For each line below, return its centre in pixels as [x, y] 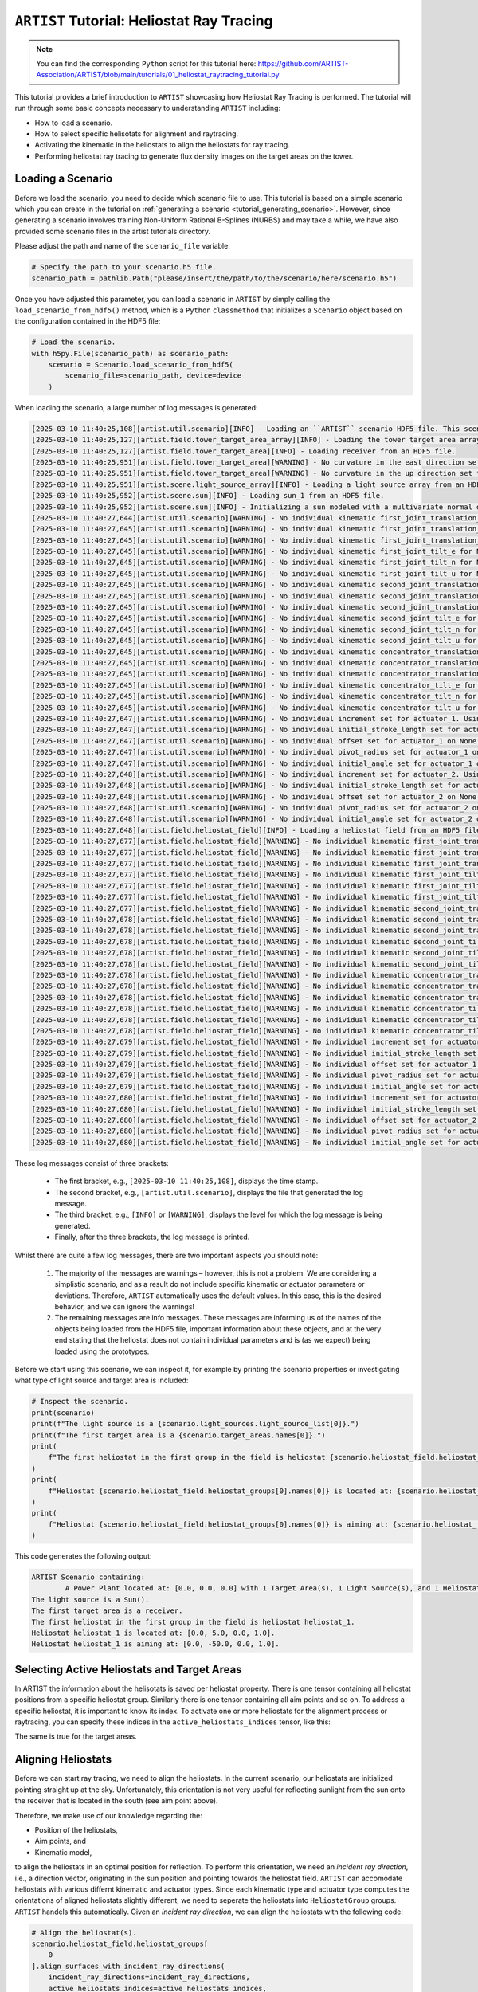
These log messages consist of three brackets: [92, 1163]
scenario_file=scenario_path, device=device [153, 376]
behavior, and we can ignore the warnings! [125, 1307]
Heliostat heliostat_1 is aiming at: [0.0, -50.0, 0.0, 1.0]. [155, 1644]
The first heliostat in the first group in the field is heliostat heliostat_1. [193, 1622]
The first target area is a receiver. [107, 1611]
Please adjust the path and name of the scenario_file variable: [122, 246]
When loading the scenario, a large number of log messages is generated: [136, 407]
